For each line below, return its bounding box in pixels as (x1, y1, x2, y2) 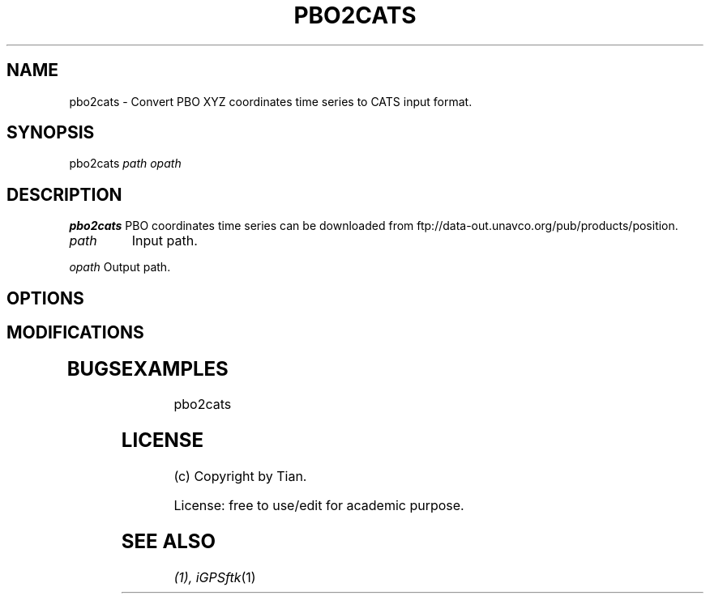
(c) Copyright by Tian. (173, 468, 307, 485)
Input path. (131, 232, 198, 249)
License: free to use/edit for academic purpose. (173, 497, 464, 514)
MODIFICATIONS (6, 322, 144, 343)
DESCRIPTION (6, 184, 122, 205)
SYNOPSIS (6, 122, 95, 143)
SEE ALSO (121, 530, 216, 554)
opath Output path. (69, 260, 171, 274)
